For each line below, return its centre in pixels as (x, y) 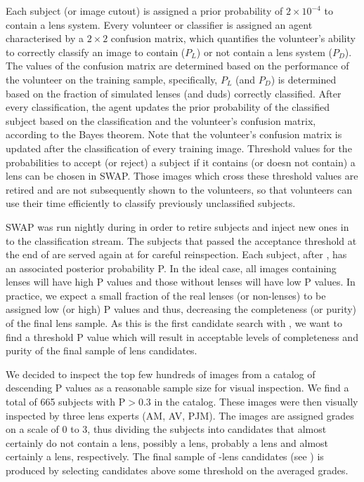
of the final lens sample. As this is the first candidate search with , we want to (174, 323)
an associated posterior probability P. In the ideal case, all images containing (171, 268)
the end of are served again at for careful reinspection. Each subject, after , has (176, 254)
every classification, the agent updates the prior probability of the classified (168, 107)
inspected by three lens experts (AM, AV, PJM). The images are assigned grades (180, 415)
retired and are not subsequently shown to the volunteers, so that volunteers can (179, 189)
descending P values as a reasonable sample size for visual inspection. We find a (177, 388)
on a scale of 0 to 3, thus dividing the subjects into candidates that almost (166, 429)
